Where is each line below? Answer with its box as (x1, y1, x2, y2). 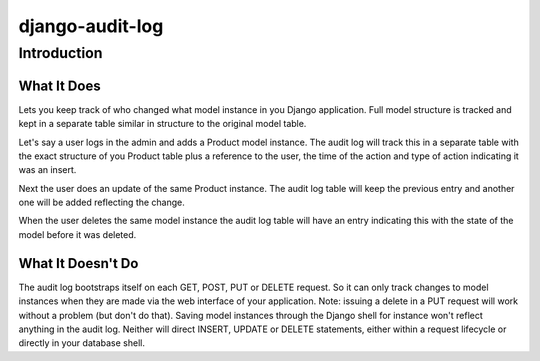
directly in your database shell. (18, 337, 145, 349)
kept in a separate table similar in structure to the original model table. (18, 118, 307, 130)
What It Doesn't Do (18, 255, 139, 272)
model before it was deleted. (18, 228, 137, 240)
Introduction (18, 44, 103, 62)
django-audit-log (18, 15, 164, 37)
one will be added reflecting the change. (18, 196, 185, 209)
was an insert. (18, 164, 77, 176)
